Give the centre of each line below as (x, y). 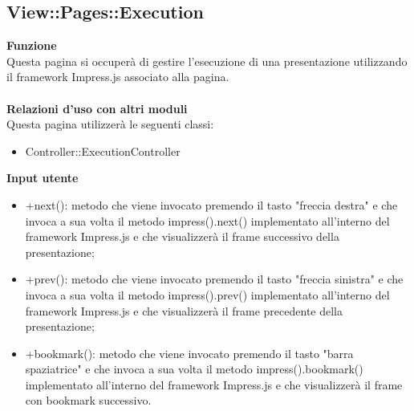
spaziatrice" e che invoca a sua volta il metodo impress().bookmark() (194, 369)
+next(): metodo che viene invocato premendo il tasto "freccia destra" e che (211, 204)
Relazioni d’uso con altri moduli (97, 108)
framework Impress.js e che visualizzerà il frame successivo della (182, 236)
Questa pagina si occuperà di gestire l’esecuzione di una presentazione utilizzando (207, 61)
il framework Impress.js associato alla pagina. (118, 77)
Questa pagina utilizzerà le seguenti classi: (110, 124)
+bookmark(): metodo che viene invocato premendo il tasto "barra (189, 353)
